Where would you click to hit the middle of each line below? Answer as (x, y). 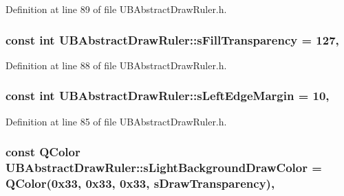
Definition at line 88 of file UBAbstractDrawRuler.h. (116, 65)
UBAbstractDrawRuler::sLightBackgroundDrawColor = (164, 168)
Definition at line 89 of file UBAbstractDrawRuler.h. (116, 9)
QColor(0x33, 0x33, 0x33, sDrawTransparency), (140, 183)
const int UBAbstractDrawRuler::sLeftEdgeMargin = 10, (168, 96)
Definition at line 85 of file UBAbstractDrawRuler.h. (116, 121)
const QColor (43, 152)
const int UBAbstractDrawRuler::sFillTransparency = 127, (172, 39)
